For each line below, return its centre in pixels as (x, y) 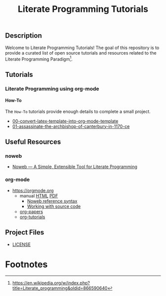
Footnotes (26, 264)
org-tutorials (32, 217)
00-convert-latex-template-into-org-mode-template (65, 121)
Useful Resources (33, 142)
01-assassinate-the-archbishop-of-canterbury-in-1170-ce (71, 126)
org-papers (31, 211)
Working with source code (54, 206)
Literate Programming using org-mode (52, 89)
